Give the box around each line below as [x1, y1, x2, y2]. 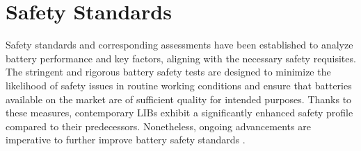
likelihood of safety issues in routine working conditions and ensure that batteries [6, 78, 352, 92]
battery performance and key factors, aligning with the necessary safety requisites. [6, 51, 356, 65]
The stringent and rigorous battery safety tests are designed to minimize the [6, 64, 331, 79]
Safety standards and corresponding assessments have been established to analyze [6, 37, 353, 52]
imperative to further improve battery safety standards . [6, 132, 246, 147]
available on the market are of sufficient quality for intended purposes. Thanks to [6, 91, 352, 106]
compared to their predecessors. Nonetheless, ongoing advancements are [6, 118, 311, 133]
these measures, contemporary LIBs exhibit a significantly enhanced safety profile [6, 105, 353, 120]
